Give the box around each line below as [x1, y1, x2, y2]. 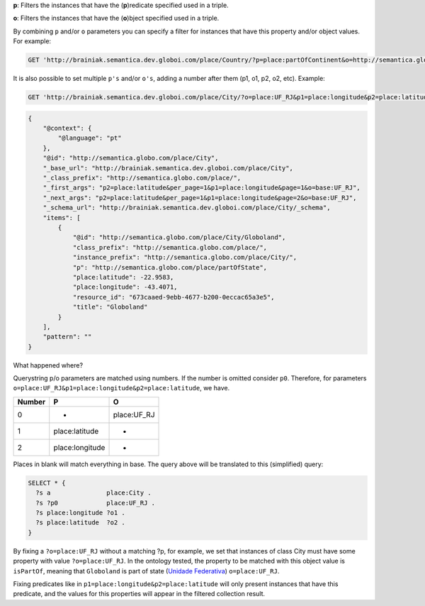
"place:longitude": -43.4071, [72, 283, 178, 291]
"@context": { [42, 124, 92, 133]
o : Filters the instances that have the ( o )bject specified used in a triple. [13, 14, 220, 23]
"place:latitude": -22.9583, [72, 273, 174, 281]
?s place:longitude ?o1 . [35, 509, 125, 517]
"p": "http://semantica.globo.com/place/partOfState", [72, 263, 268, 271]
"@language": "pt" [57, 134, 122, 142]
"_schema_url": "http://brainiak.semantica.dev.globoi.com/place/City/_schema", [42, 204, 331, 212]
